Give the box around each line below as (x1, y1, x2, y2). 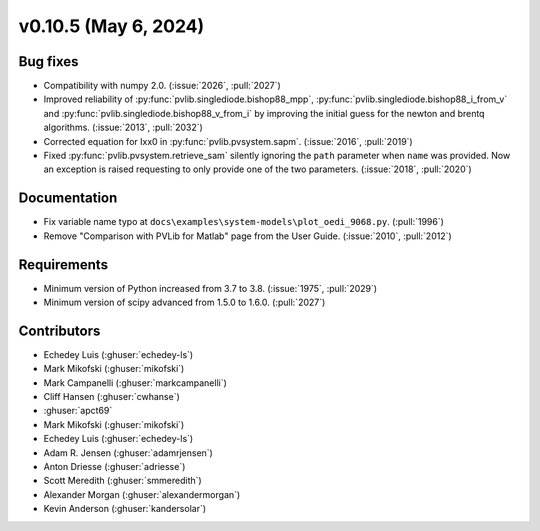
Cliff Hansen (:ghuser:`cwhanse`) (43, 391, 180, 403)
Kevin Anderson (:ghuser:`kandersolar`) (43, 503, 207, 515)
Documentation (18, 190, 118, 207)
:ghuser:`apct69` (43, 405, 113, 417)
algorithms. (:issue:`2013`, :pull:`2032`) (43, 121, 204, 134)
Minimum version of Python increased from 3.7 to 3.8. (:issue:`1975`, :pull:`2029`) (43, 282, 378, 294)
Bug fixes (18, 53, 79, 70)
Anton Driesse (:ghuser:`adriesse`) (43, 461, 186, 473)
